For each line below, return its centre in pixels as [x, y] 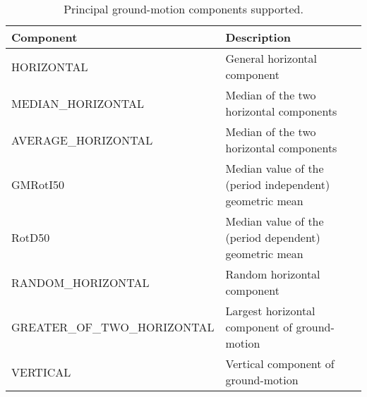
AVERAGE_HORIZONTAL [82, 140]
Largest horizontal [270, 311]
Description [258, 37]
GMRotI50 [38, 184]
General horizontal [271, 58]
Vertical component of [280, 364]
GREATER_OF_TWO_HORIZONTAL [113, 327]
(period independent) [278, 184]
